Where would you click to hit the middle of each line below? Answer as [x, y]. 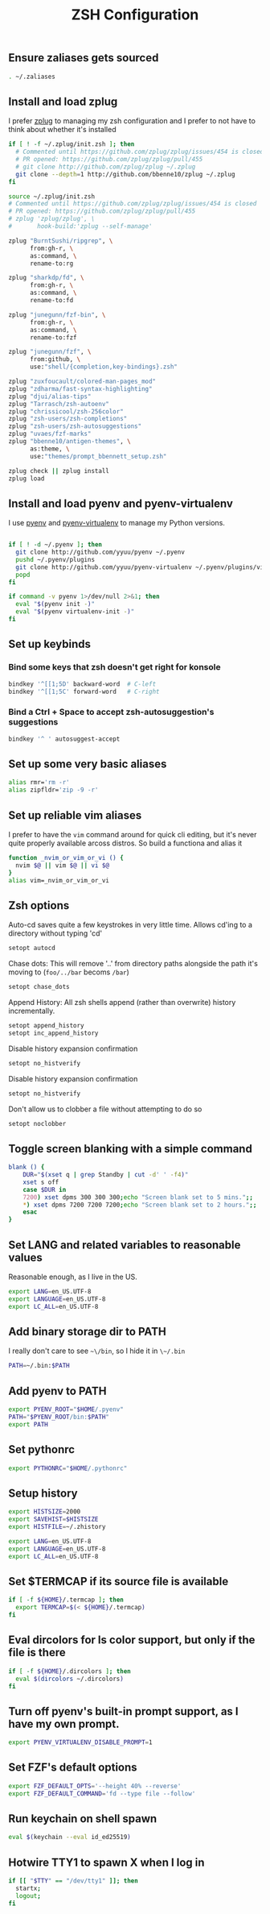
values [25, 1258]
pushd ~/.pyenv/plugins [55, 559]
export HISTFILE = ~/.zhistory [57, 1527]
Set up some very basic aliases [88, 764]
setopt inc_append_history [53, 1033]
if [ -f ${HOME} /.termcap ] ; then [66, 1600]
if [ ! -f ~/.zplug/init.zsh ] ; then [72, 144]
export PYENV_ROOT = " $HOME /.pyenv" [66, 1410]
